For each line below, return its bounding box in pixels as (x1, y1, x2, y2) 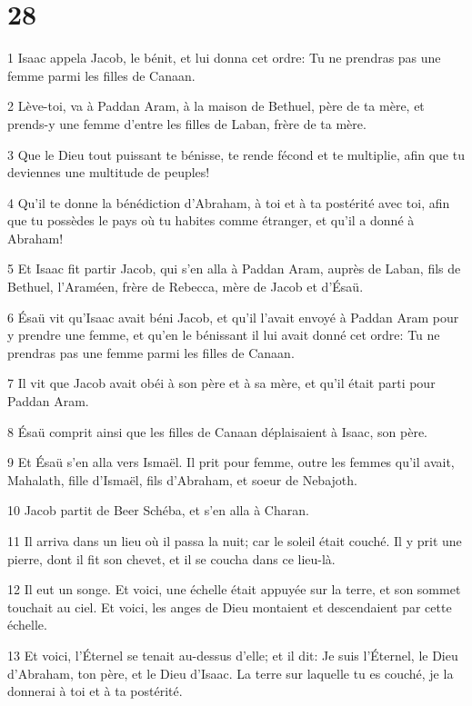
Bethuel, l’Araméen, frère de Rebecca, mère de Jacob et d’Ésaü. (7, 277, 364, 296)
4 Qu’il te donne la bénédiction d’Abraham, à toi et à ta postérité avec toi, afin (7, 193, 450, 212)
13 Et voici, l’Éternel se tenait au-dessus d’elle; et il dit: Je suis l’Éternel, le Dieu (7, 645, 458, 664)
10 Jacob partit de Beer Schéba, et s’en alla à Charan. (7, 501, 309, 520)
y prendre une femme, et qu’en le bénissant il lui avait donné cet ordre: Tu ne (7, 325, 440, 344)
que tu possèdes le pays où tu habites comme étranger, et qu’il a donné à (7, 211, 415, 230)
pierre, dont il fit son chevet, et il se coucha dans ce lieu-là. (7, 549, 336, 568)
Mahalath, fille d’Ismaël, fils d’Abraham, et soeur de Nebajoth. (7, 470, 357, 489)
